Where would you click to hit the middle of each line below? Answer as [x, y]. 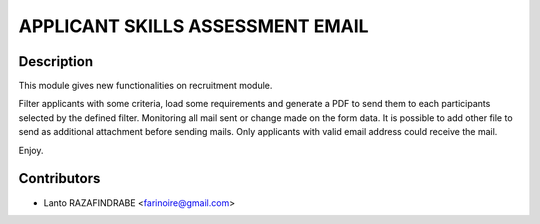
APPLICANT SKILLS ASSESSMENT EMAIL [193, 26]
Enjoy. [31, 150]
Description [56, 61]
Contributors [59, 178]
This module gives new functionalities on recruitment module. [145, 86]
